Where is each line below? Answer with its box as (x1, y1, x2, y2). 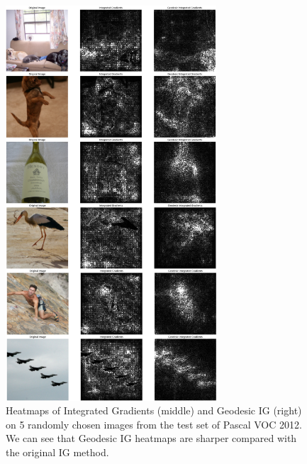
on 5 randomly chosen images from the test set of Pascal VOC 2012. (6, 416, 302, 431)
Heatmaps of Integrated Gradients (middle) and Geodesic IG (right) (6, 403, 302, 418)
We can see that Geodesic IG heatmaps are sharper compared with (6, 431, 297, 446)
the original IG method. (6, 445, 109, 459)
